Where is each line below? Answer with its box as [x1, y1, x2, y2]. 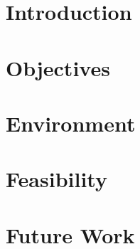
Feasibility [6, 164, 107, 194]
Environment [6, 108, 136, 137]
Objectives [6, 53, 110, 82]
